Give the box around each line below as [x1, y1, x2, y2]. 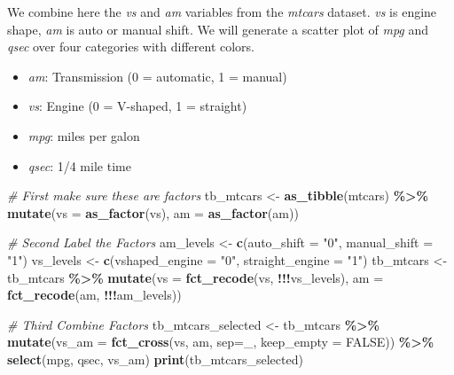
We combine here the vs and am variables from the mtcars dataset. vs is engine [7, 3, 437, 20]
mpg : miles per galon [27, 126, 140, 145]
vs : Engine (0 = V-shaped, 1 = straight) [27, 97, 247, 115]
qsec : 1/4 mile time [27, 156, 131, 175]
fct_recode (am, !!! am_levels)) [7, 285, 182, 304]
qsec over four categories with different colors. [7, 37, 255, 56]
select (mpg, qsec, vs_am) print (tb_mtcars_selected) [7, 349, 303, 368]
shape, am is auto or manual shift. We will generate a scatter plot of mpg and [7, 20, 429, 38]
